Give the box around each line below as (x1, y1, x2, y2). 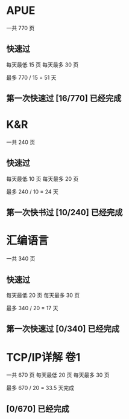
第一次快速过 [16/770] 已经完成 (6, 93, 122, 103)
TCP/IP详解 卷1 (6, 350, 81, 364)
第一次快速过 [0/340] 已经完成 (6, 324, 120, 334)
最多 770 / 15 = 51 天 (6, 74, 57, 81)
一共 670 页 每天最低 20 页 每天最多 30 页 (6, 371, 110, 378)
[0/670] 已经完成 (6, 403, 69, 414)
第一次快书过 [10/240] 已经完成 (6, 207, 123, 218)
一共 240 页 (6, 138, 36, 146)
